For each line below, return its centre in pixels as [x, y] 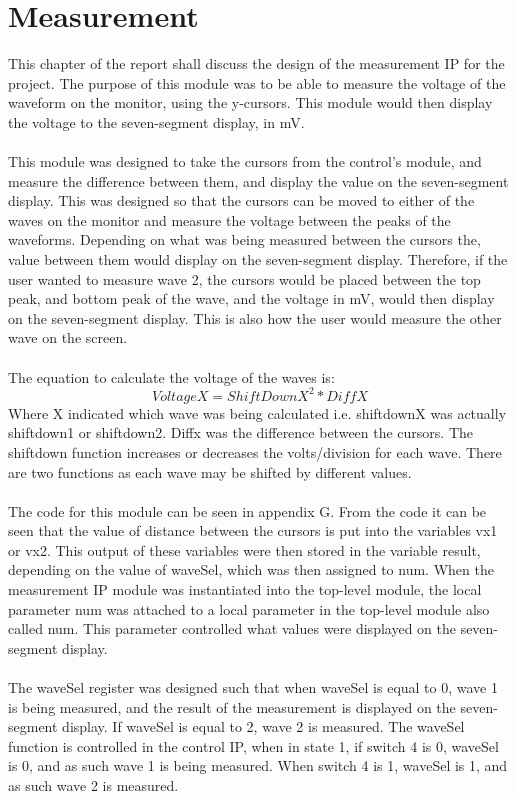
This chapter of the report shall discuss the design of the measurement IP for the [256, 63]
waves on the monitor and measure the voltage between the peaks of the [229, 219]
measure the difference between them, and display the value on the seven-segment [258, 180]
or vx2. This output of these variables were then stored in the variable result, [244, 549]
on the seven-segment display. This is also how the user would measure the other [255, 317]
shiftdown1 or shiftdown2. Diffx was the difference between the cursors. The [241, 432]
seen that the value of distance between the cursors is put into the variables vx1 [253, 530]
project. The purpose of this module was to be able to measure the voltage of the [257, 82]
